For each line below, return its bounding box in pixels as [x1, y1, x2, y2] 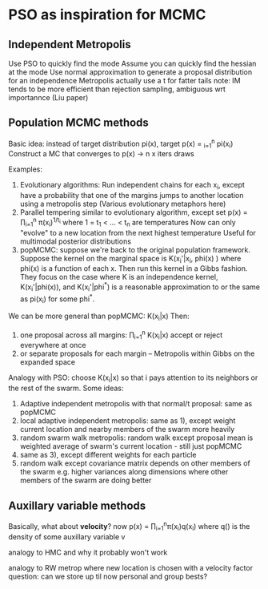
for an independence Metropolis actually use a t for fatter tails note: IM [8, 76, 242, 85]
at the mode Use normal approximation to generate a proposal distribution [8, 67, 253, 77]
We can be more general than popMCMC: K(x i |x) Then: [8, 311, 190, 323]
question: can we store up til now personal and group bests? [8, 571, 208, 581]
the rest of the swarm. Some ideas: [8, 383, 124, 393]
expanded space [19, 357, 76, 367]
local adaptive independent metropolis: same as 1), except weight [19, 416, 236, 426]
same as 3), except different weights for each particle [19, 450, 197, 460]
